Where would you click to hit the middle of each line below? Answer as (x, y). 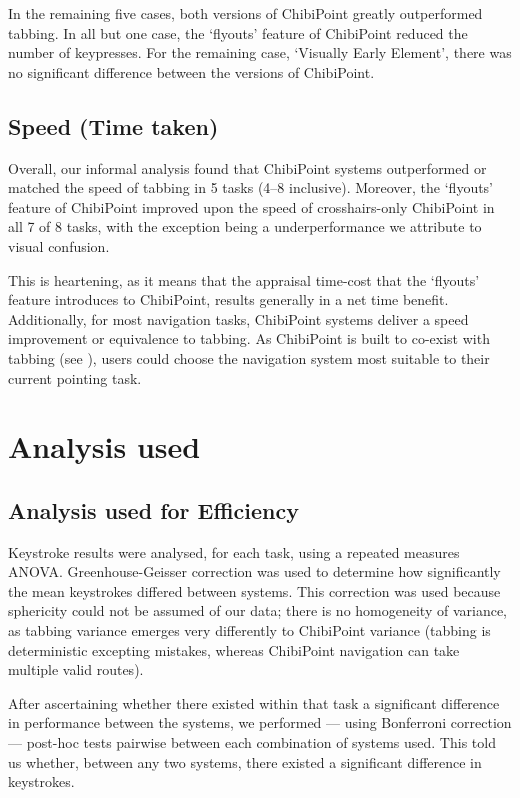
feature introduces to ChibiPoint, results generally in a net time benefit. (228, 299)
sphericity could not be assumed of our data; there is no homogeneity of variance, (258, 610)
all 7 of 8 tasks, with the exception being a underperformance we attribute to (245, 226)
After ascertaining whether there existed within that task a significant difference (254, 702)
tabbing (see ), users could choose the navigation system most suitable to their (249, 357)
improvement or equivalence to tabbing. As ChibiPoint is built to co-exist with (249, 338)
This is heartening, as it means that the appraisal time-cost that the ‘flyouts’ (244, 279)
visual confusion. (59, 245)
